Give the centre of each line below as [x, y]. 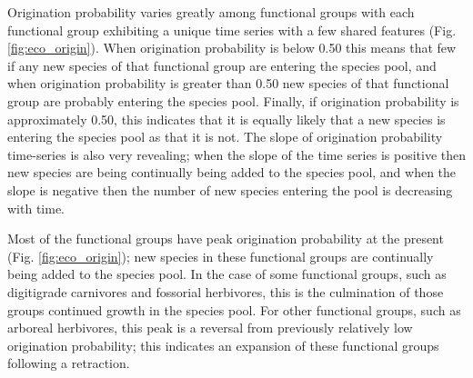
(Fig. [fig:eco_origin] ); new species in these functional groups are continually [221, 256]
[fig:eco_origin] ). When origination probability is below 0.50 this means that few [232, 48]
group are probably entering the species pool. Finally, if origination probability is [233, 100]
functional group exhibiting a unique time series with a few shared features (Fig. [232, 30]
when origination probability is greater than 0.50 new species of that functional [228, 83]
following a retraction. [69, 363]
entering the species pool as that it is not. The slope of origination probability [225, 137]
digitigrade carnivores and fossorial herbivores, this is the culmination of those [226, 291]
